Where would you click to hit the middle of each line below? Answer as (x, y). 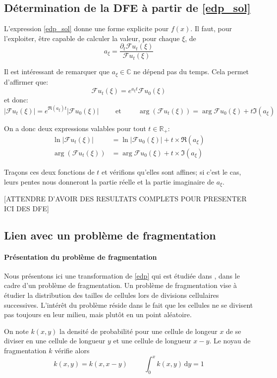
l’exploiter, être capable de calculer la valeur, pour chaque (92, 38)
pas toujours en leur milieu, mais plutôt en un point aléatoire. (98, 314)
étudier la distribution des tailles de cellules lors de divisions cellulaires (111, 295)
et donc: (16, 100)
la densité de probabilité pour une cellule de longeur (138, 331)
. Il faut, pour (211, 28)
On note (16, 331)
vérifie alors (72, 350)
